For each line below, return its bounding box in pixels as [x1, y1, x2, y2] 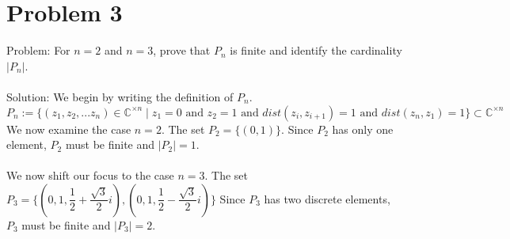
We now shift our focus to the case [6, 167, 174, 184]
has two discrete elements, [264, 190, 390, 207]
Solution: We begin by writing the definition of [6, 88, 234, 104]
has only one [332, 120, 394, 137]
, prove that [153, 42, 211, 59]
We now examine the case [6, 120, 131, 137]
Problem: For [6, 42, 70, 59]
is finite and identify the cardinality [230, 42, 402, 59]
